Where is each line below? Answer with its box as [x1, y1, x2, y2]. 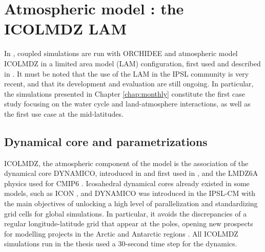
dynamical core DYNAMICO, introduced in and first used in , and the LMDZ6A [4, 168, 258, 178]
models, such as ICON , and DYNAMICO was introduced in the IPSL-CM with [4, 188, 256, 199]
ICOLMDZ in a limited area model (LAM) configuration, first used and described [4, 58, 261, 68]
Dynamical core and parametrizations [4, 133, 208, 149]
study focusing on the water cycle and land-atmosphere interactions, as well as [4, 98, 251, 109]
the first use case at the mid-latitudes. [4, 108, 124, 119]
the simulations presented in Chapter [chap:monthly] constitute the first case [4, 88, 245, 99]
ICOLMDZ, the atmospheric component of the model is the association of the [4, 157, 249, 168]
